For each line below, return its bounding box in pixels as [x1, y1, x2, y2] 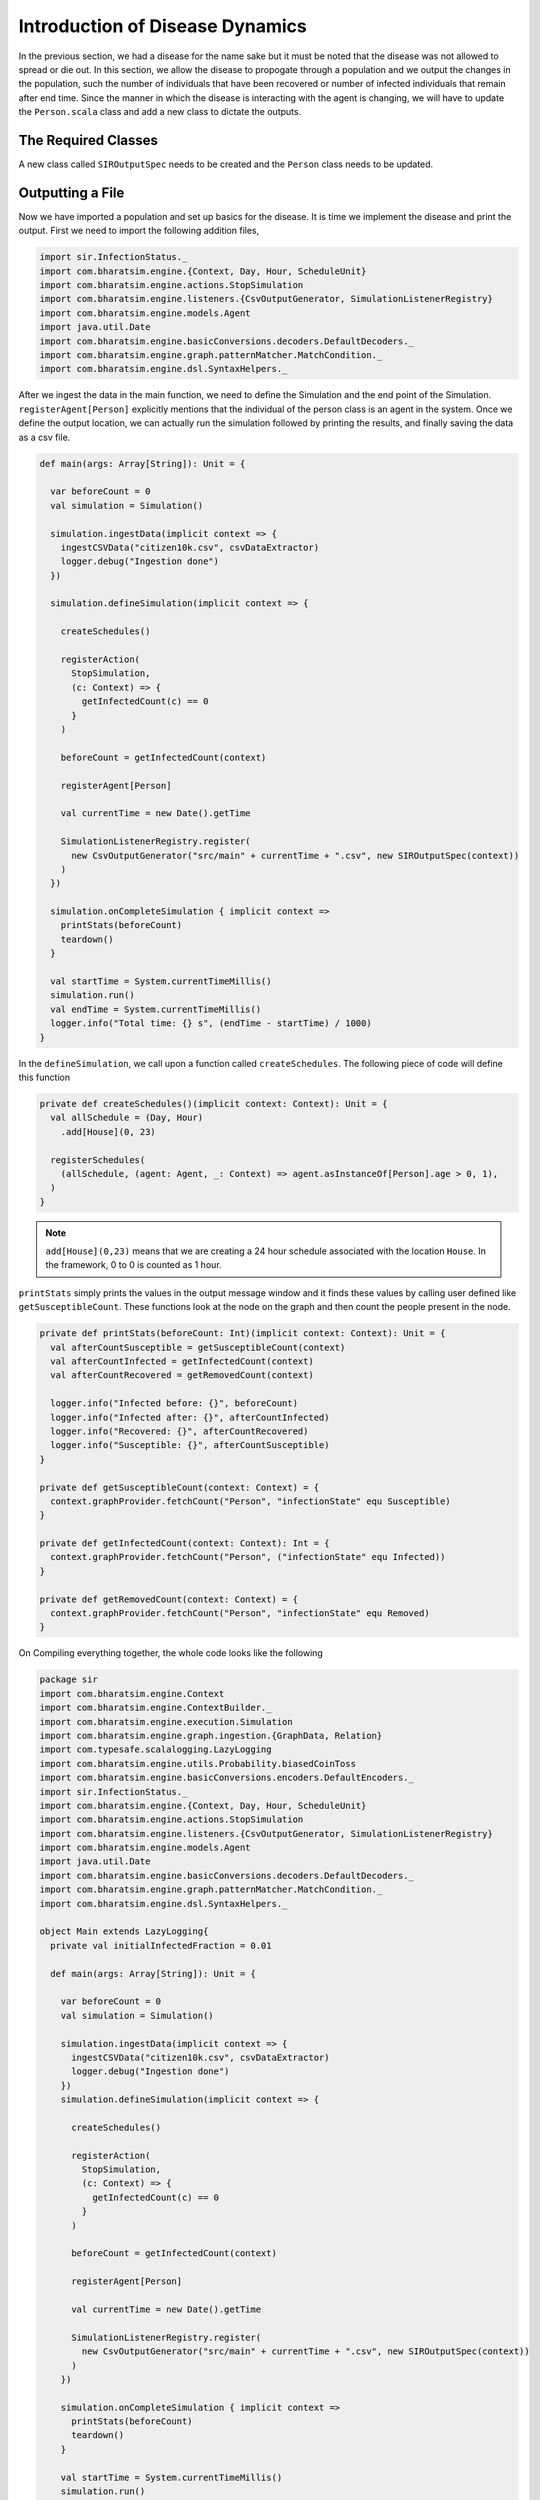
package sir [39, 1674, 99, 1685]
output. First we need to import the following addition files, [18, 225, 260, 237]
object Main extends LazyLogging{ [39, 1926, 209, 1937]
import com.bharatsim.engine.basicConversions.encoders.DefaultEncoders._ [39, 1772, 415, 1784]
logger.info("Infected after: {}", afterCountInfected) [50, 1411, 330, 1423]
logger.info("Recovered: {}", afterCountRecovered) [50, 1425, 309, 1437]
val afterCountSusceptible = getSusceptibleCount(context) [50, 1341, 346, 1353]
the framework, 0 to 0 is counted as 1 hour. [45, 1259, 222, 1271]
